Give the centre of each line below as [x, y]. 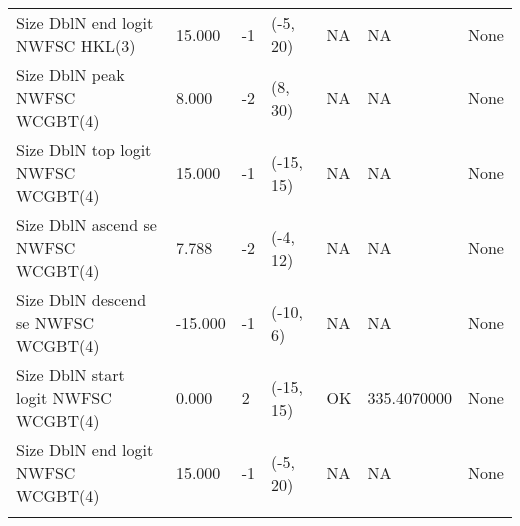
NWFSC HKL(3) [76, 45]
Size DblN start [70, 374]
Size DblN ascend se [86, 224]
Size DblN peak [70, 74]
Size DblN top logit [84, 149]
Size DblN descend [81, 299]
